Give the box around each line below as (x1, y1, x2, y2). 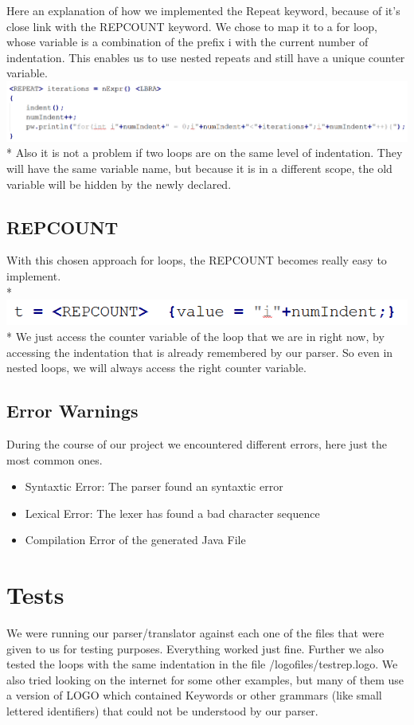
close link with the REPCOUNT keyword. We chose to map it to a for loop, (6, 18, 377, 34)
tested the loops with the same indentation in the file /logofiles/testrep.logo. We (6, 656, 398, 672)
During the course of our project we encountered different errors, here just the (6, 436, 387, 453)
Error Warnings (6, 398, 139, 423)
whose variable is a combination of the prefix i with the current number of (6, 33, 369, 50)
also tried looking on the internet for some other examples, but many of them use (6, 671, 404, 688)
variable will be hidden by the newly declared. (6, 175, 232, 192)
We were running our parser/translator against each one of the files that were (6, 625, 385, 641)
